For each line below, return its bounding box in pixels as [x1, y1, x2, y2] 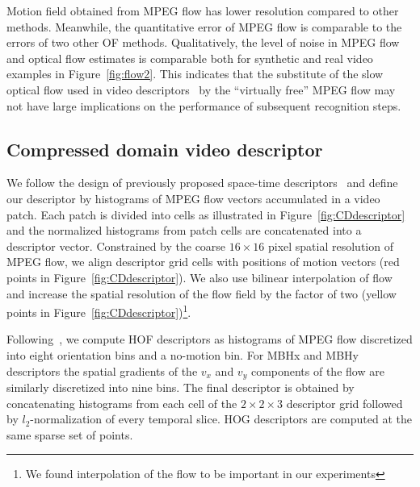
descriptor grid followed [286, 394, 403, 411]
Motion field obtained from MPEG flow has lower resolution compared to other [6, 2, 399, 19]
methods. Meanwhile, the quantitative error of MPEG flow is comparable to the [6, 18, 402, 35]
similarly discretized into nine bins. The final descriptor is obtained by [6, 379, 355, 395]
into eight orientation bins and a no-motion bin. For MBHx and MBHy [6, 346, 359, 363]
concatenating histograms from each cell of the [6, 394, 237, 411]
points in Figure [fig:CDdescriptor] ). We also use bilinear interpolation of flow [6, 268, 393, 285]
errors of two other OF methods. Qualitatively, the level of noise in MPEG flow [6, 34, 400, 51]
